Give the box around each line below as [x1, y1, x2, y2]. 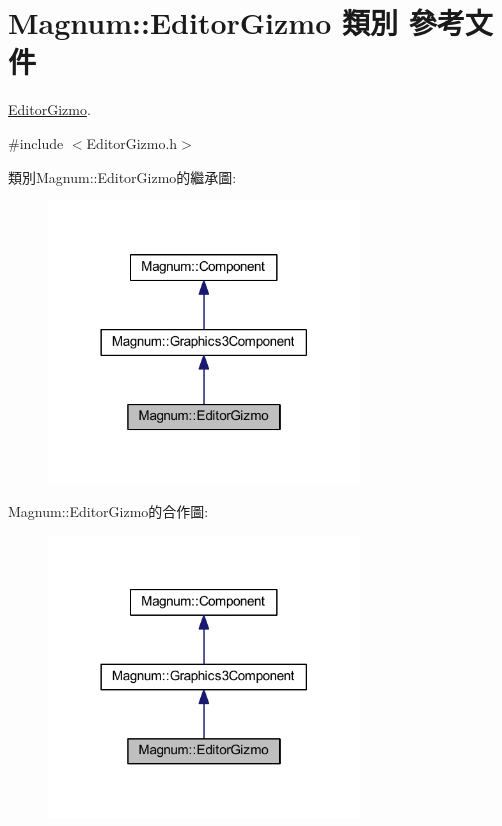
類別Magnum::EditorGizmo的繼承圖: [8, 166, 237, 187]
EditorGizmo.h [86, 132, 178, 153]
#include [8, 132, 64, 153]
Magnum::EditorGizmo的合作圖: [8, 501, 209, 522]
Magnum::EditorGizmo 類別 [8, 2, 398, 43]
